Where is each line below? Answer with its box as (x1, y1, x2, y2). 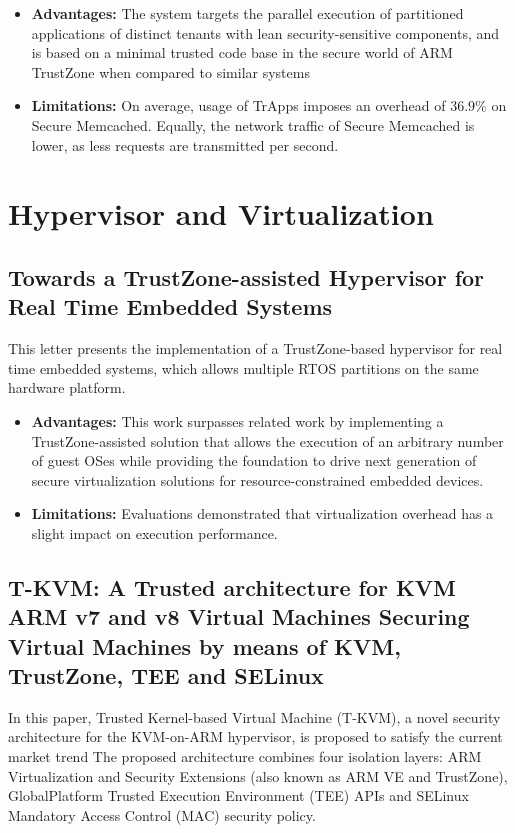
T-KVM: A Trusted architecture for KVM (8, 571, 457, 602)
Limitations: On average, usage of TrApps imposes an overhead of (31, 95, 446, 116)
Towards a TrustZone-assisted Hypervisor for (8, 261, 485, 292)
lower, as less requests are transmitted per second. (31, 134, 339, 155)
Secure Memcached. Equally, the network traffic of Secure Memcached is (31, 114, 475, 135)
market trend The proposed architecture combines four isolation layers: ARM (8, 746, 482, 767)
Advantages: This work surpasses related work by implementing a (31, 410, 444, 431)
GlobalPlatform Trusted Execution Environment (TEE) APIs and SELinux (8, 785, 469, 806)
